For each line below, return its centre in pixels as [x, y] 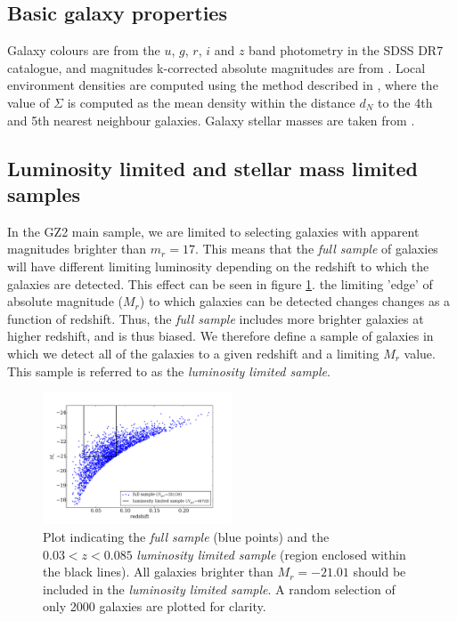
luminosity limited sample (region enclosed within [271, 554]
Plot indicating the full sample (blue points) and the [186, 536]
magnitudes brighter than [77, 249]
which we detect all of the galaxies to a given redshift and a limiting [193, 353]
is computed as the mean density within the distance [211, 102]
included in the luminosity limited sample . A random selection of [219, 589]
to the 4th [405, 102]
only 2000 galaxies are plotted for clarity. [155, 606]
